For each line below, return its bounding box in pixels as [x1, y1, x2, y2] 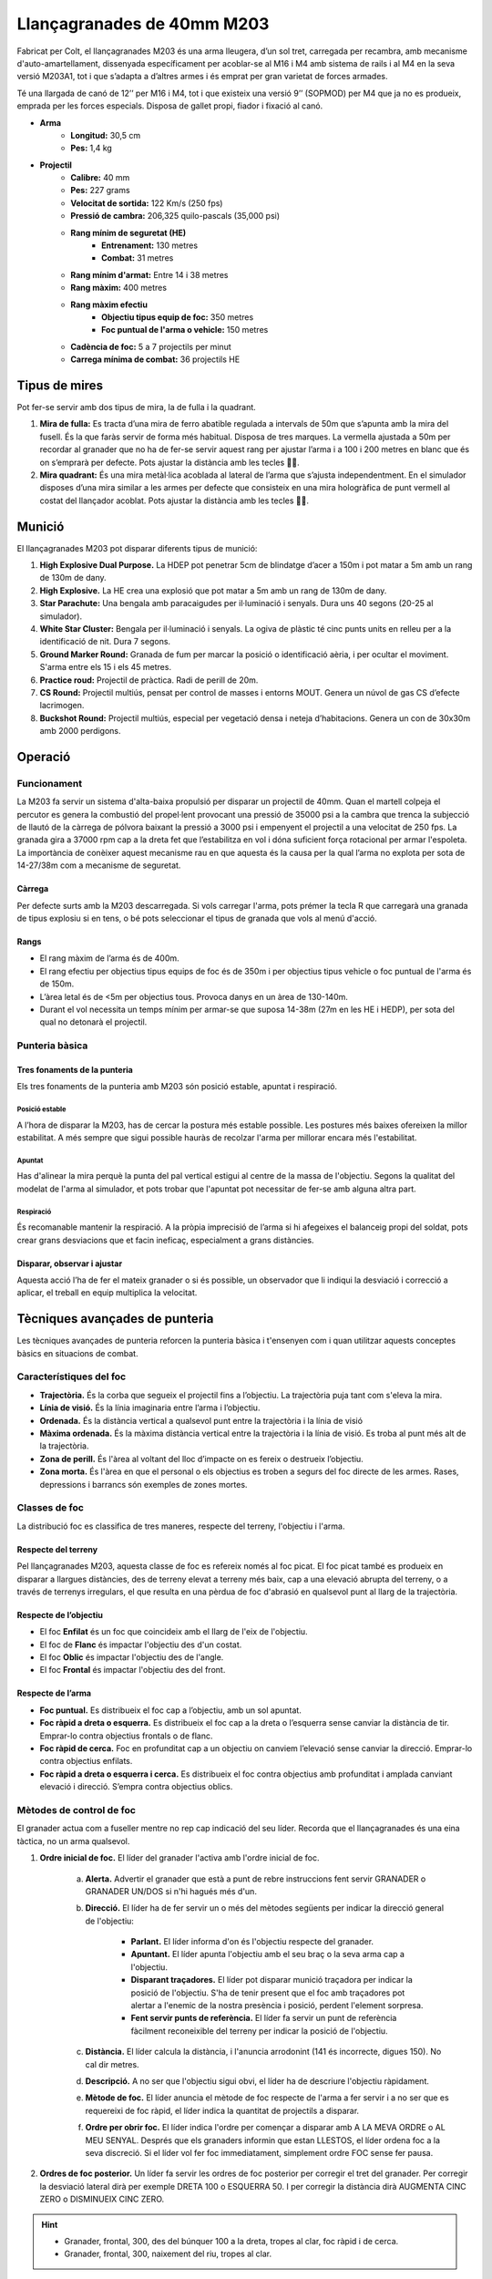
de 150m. [39, 978, 75, 989]
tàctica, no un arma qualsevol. [16, 1835, 130, 1846]
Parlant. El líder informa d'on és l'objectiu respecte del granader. [130, 1936, 374, 1947]
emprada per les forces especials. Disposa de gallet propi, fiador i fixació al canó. [16, 100, 323, 111]
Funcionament [16, 777, 83, 789]
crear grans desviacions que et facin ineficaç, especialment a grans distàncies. [16, 1234, 314, 1245]
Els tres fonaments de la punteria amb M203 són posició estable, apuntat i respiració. [16, 1081, 337, 1092]
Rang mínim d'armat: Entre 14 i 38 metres [70, 269, 229, 280]
